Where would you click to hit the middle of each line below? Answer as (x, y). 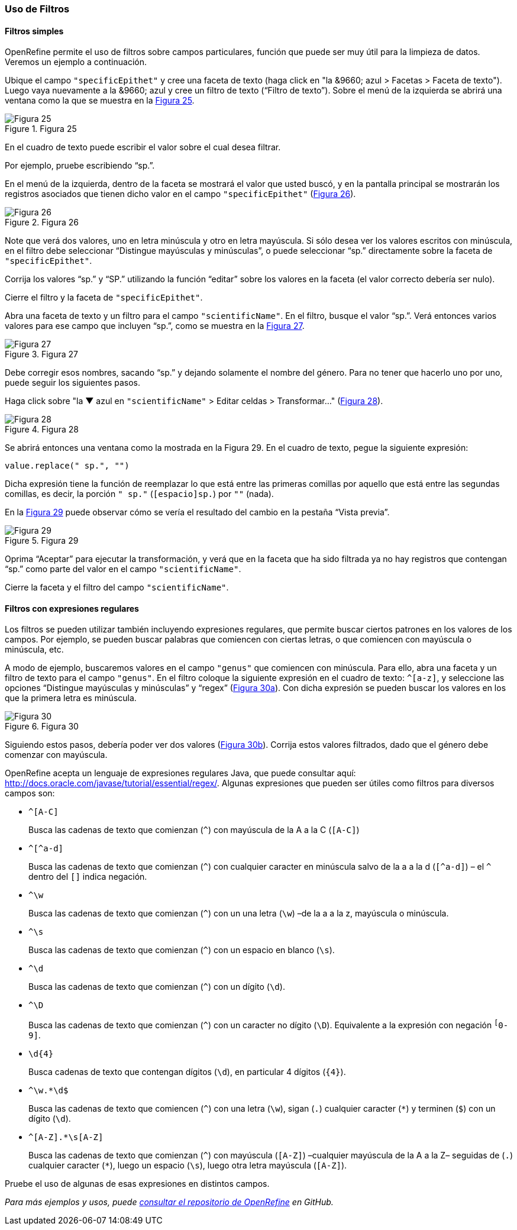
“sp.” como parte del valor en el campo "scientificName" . (123, 569)
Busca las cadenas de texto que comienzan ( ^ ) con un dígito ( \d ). (157, 987)
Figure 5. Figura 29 (42, 541)
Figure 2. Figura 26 (42, 222)
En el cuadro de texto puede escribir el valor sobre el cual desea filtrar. (143, 147)
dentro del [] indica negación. (88, 877)
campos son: (30, 793)
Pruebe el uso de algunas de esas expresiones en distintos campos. (137, 1184)
